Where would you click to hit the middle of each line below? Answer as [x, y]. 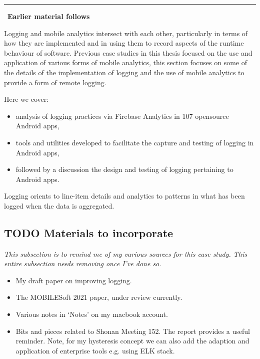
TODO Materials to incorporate [89, 232]
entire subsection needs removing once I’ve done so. [83, 263]
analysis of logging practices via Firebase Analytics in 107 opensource [122, 116]
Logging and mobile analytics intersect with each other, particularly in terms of [126, 33]
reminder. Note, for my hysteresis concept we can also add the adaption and [132, 341]
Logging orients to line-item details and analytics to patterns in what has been [124, 196]
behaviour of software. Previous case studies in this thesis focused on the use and [128, 52]
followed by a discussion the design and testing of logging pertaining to [124, 169]
